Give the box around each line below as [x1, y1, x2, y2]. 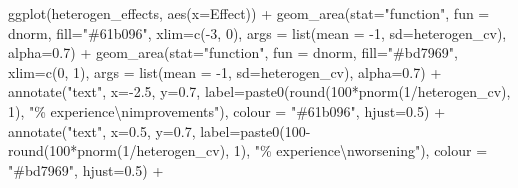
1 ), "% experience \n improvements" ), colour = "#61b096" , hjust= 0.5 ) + [8, 100, 446, 121]
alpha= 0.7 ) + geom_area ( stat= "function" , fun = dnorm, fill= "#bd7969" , [8, 42, 458, 63]
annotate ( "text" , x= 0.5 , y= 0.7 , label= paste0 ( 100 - [8, 120, 311, 141]
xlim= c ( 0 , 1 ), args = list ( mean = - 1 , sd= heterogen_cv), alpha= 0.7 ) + [8, 61, 442, 82]
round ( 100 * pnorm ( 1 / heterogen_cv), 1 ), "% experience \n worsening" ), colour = [8, 140, 488, 161]
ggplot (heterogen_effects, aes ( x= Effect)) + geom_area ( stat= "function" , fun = [8, 3, 490, 23]
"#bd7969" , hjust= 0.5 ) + [8, 159, 164, 180]
